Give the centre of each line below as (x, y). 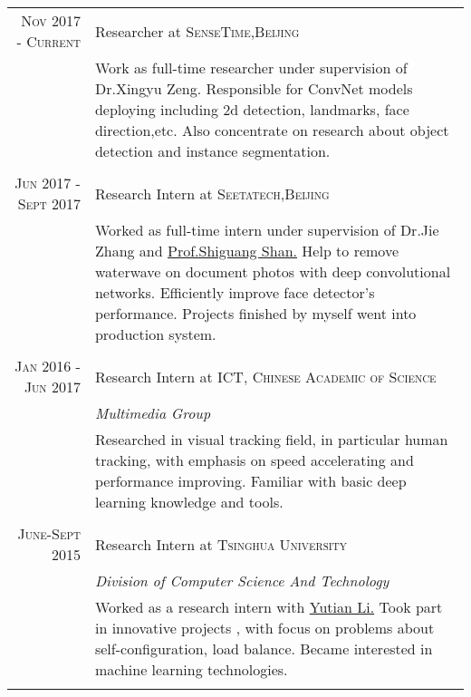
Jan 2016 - (48, 366)
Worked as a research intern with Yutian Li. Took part (269, 607)
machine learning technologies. (191, 669)
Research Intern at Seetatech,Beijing (212, 193)
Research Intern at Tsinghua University (221, 544)
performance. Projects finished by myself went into (255, 313)
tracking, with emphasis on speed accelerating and (254, 460)
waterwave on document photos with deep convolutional (273, 271)
